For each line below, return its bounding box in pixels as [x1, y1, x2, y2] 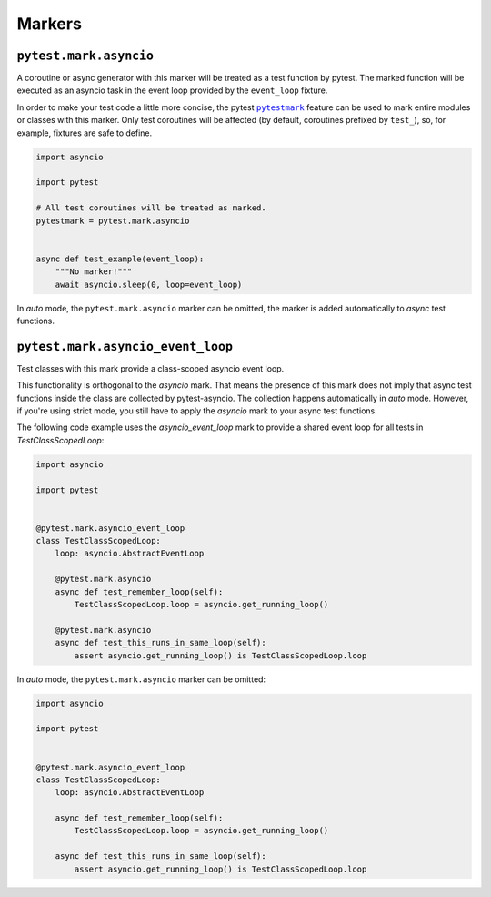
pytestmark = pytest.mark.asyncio [35, 215, 190, 226]
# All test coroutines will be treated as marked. [35, 203, 267, 213]
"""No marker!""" [55, 267, 133, 277]
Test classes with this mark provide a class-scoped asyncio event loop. [16, 362, 285, 373]
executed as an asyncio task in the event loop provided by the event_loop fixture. [16, 85, 328, 96]
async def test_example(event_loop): [35, 253, 205, 264]
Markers [16, 14, 82, 34]
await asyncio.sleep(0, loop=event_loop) [55, 279, 243, 290]
